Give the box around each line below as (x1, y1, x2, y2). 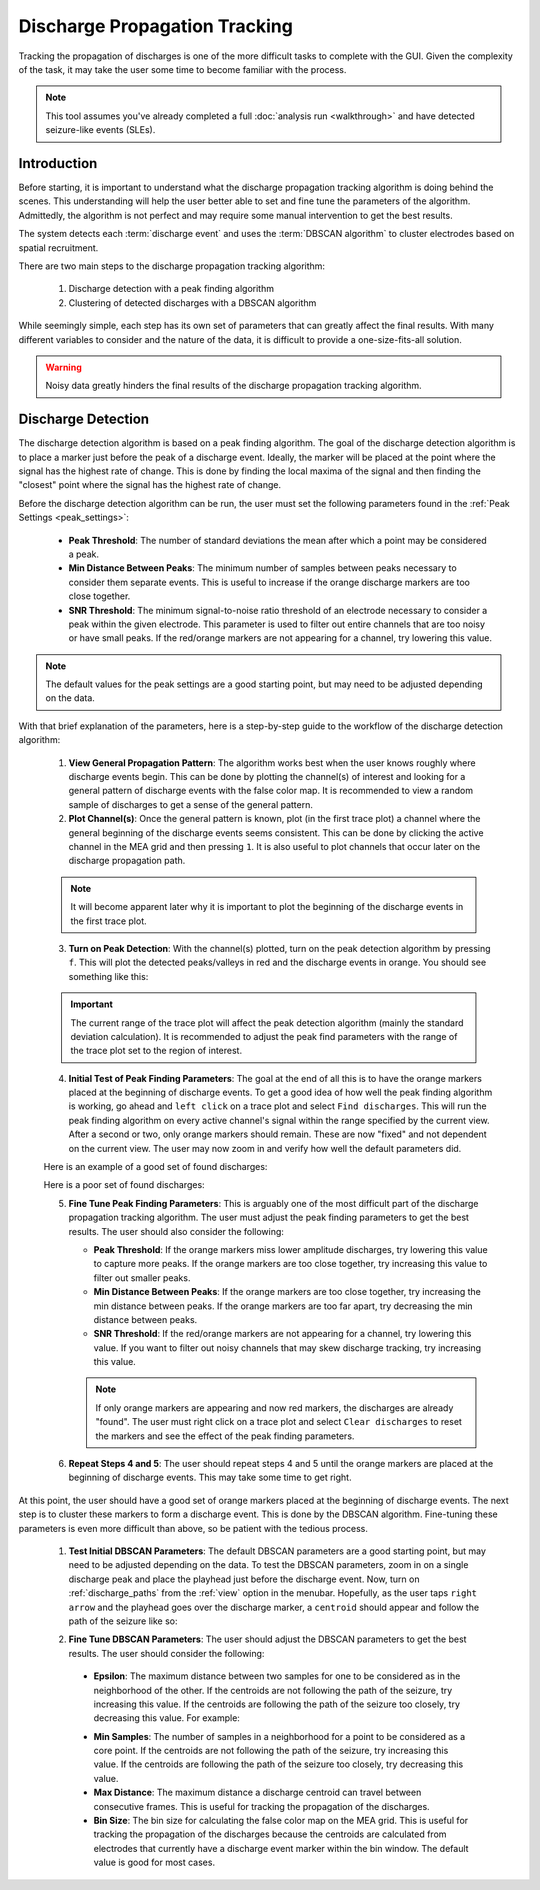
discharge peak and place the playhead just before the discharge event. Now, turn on (68, 1573, 420, 1585)
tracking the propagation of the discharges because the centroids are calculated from (93, 1828, 447, 1840)
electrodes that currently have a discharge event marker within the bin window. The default (93, 1842, 469, 1854)
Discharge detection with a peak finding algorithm (68, 283, 275, 295)
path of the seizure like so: (68, 1615, 178, 1627)
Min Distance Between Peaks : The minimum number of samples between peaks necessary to (68, 562, 457, 574)
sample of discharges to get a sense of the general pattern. (68, 798, 314, 810)
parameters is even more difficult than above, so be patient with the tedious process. (18, 1522, 369, 1534)
